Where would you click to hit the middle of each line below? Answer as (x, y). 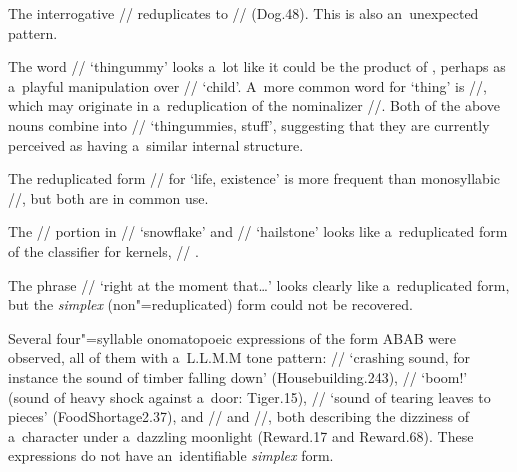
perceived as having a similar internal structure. (156, 144)
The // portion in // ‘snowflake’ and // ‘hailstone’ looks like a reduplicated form (258, 231)
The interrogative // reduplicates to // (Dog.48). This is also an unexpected (243, 13)
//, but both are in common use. (108, 197)
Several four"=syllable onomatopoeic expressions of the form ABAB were (232, 337)
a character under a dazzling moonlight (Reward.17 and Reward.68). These (241, 435)
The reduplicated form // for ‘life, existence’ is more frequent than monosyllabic (254, 178)
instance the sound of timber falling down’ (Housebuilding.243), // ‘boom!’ (238, 376)
